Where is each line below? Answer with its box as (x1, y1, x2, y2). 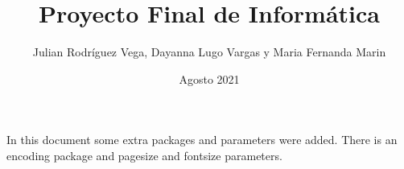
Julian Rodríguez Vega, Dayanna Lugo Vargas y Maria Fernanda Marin (32, 43, 386, 60)
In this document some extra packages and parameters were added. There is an (6, 131, 398, 148)
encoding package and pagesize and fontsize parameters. (6, 146, 282, 163)
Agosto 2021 (179, 70, 240, 87)
